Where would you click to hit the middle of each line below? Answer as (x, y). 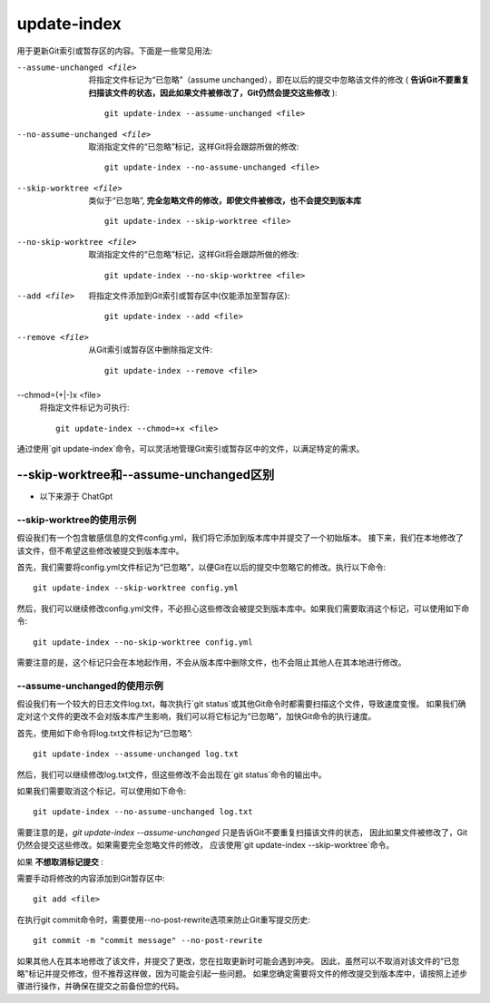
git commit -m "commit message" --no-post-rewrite (148, 940)
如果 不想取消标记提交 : (60, 862)
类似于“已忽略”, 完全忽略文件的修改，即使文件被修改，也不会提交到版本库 (225, 200)
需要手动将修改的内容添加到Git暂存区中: (91, 878)
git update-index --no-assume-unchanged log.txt (143, 812)
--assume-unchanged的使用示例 (90, 686)
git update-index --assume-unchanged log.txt (136, 754)
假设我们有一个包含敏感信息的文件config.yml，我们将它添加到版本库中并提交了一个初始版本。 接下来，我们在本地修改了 (240, 538)
